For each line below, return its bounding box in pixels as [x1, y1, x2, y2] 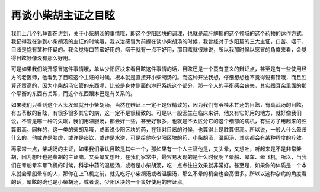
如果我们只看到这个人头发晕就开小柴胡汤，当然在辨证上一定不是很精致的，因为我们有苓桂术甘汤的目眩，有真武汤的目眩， [11, 101, 307, 108]
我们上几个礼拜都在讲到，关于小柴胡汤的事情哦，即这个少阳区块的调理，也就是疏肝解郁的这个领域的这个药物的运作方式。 [11, 30, 307, 37]
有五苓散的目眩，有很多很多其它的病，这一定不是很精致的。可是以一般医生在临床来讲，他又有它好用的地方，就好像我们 [11, 110, 302, 117]
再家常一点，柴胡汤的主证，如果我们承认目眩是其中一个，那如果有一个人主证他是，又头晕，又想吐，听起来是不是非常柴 [11, 145, 302, 152]
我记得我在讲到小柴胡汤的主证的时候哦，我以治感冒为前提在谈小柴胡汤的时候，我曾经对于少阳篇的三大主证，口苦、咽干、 [11, 37, 307, 44]
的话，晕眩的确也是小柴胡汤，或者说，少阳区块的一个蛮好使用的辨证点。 [11, 178, 188, 185]
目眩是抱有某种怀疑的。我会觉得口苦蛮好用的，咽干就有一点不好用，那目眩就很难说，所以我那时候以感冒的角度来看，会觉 [11, 46, 307, 53]
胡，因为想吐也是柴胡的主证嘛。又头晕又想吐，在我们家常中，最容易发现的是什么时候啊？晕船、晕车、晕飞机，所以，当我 [11, 153, 307, 161]
